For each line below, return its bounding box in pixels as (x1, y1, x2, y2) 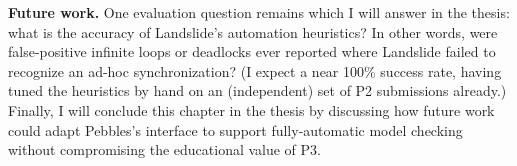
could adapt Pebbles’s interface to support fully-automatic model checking (8, 119, 463, 140)
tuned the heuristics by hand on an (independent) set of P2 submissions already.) (8, 80, 507, 101)
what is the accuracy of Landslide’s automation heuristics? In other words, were (8, 21, 498, 42)
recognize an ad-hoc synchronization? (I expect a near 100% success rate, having (8, 60, 502, 81)
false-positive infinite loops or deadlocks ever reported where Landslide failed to (8, 41, 496, 62)
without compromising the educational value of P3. (8, 139, 321, 160)
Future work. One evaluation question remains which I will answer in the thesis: (8, 2, 510, 22)
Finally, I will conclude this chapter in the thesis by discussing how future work (8, 99, 495, 120)
